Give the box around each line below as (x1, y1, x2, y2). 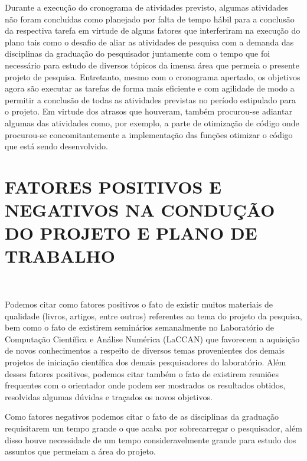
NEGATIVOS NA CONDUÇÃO (5, 198, 275, 222)
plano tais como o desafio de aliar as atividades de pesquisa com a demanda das (5, 35, 294, 48)
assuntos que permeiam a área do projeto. (5, 445, 156, 457)
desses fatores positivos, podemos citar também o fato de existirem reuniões (5, 367, 279, 380)
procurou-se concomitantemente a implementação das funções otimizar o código (5, 128, 293, 140)
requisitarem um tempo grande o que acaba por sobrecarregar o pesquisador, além (5, 421, 302, 434)
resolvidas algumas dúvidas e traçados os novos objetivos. (5, 390, 213, 403)
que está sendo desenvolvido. (5, 140, 108, 152)
